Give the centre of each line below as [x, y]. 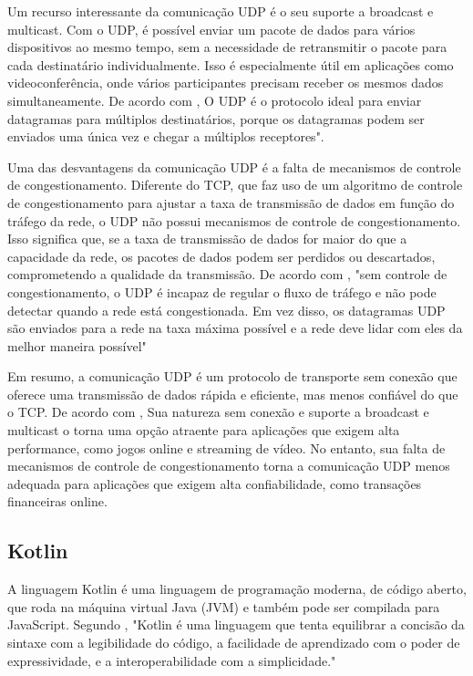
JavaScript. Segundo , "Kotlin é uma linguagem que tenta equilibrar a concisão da [236, 624]
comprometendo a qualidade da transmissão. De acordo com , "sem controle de [227, 274]
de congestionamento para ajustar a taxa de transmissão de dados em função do [231, 202]
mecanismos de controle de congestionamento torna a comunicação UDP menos [229, 466]
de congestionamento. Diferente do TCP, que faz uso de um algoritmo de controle [235, 185]
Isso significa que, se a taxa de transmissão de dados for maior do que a [207, 239]
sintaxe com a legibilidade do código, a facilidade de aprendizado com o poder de [234, 643]
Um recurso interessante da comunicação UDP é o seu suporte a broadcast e [221, 11]
